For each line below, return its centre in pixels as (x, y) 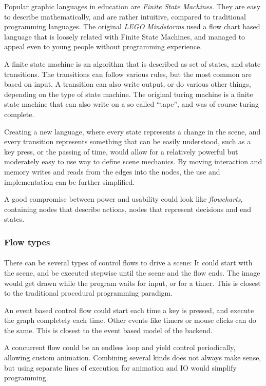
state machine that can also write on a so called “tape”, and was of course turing (131, 104)
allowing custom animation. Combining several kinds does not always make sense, (133, 358)
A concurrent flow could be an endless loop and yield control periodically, (120, 347)
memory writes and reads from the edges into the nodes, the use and (112, 171)
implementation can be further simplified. (70, 181)
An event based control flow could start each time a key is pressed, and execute (129, 310)
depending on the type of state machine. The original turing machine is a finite (129, 94)
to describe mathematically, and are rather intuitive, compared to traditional (125, 16)
